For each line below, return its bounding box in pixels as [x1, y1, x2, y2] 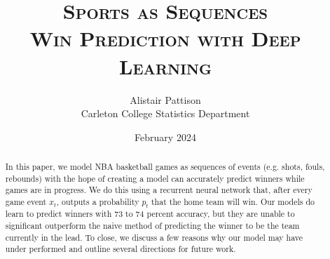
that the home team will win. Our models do [151, 196, 315, 208]
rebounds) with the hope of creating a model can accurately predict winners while [5, 172, 305, 184]
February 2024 [135, 129, 196, 144]
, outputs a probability [56, 196, 139, 208]
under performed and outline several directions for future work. [5, 243, 236, 255]
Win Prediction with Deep [29, 24, 301, 53]
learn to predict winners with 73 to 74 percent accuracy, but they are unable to [5, 208, 295, 220]
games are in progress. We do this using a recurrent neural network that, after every [5, 184, 312, 196]
